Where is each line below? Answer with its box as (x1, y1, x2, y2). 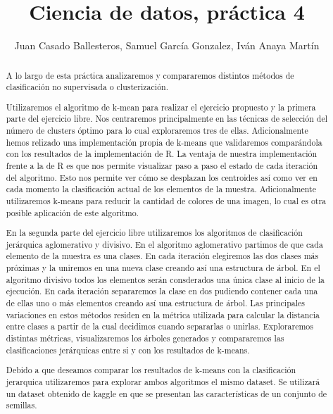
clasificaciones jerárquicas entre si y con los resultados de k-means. (6, 344, 250, 356)
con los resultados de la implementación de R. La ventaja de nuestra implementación (6, 148, 318, 160)
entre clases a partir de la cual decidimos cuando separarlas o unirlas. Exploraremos (6, 320, 314, 332)
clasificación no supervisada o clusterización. (6, 81, 169, 93)
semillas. (6, 399, 37, 411)
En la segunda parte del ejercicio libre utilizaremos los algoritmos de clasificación (6, 227, 303, 239)
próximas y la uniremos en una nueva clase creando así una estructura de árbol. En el (6, 262, 320, 274)
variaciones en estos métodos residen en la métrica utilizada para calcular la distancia (6, 308, 320, 320)
